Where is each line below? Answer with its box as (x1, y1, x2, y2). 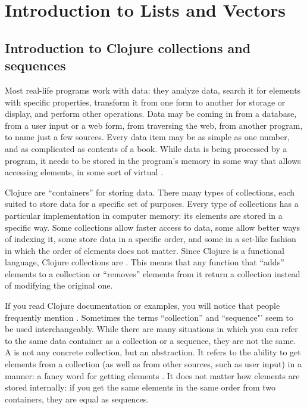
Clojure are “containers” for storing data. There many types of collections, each (5, 185, 295, 198)
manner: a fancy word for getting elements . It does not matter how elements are (5, 369, 300, 382)
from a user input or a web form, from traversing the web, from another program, (5, 119, 303, 131)
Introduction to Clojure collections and (5, 38, 251, 57)
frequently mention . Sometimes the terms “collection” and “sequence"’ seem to (5, 311, 294, 323)
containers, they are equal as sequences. (5, 392, 149, 405)
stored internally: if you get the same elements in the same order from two (5, 381, 276, 393)
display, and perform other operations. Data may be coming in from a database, (5, 107, 297, 120)
